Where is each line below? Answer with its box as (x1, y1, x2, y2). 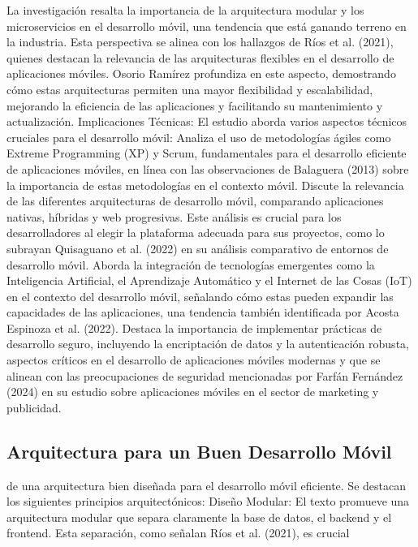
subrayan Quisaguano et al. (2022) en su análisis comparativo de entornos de (6, 239, 389, 256)
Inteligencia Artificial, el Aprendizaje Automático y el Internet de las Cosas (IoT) (6, 272, 412, 289)
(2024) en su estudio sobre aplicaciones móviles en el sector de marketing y (6, 383, 379, 400)
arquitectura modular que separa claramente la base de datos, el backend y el (6, 508, 392, 525)
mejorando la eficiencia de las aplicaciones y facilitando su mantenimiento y (6, 97, 383, 114)
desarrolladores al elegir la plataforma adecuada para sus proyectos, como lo (6, 224, 385, 241)
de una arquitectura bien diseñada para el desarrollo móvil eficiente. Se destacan (6, 476, 406, 493)
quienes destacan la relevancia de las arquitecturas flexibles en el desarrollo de (6, 49, 394, 66)
